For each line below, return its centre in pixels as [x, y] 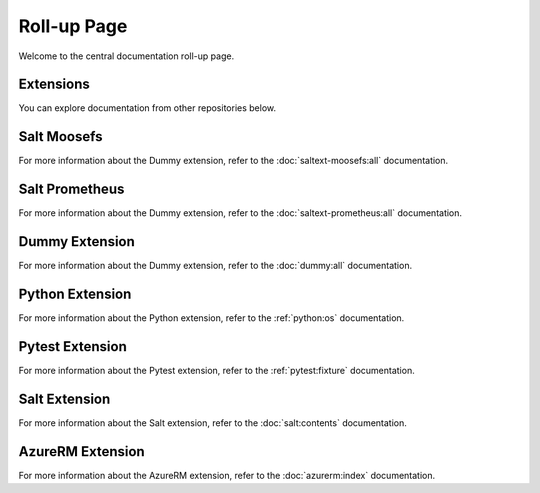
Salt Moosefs [60, 136]
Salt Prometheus [71, 189]
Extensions [54, 84]
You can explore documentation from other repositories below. [147, 108]
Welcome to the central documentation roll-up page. [126, 56]
